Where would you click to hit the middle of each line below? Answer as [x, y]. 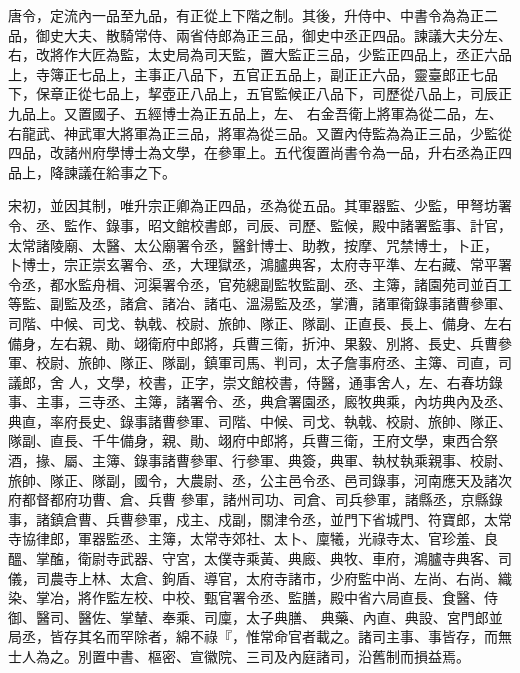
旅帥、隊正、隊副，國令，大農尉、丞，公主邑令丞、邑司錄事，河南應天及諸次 [260, 479]
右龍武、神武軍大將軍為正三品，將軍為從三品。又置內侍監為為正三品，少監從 [260, 132]
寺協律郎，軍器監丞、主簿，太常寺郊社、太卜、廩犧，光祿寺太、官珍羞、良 [253, 538]
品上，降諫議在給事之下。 [92, 171]
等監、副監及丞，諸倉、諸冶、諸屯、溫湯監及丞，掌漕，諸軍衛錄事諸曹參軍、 [260, 303]
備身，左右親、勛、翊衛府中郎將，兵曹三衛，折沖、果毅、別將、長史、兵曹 [253, 342]
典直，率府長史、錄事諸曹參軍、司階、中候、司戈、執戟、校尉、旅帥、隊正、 [260, 420]
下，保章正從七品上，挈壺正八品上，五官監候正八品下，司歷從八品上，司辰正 [260, 93]
